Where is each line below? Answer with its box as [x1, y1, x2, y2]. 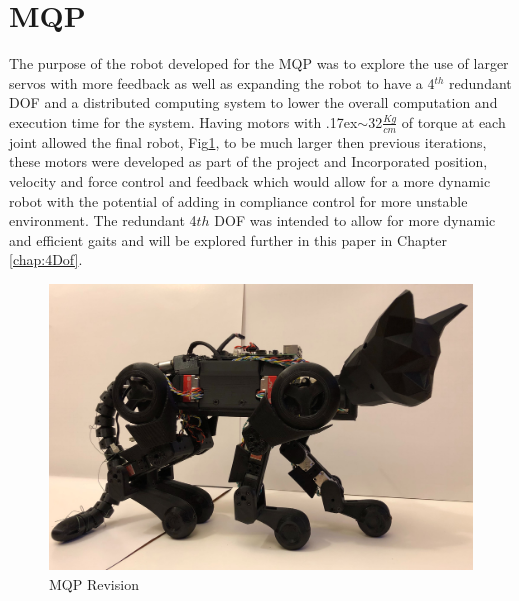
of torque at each [401, 111, 506, 132]
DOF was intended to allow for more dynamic [214, 210, 496, 231]
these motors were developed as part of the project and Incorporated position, [9, 151, 488, 172]
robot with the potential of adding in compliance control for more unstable [9, 190, 468, 211]
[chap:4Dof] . [9, 249, 83, 270]
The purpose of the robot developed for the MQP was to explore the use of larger [9, 53, 509, 74]
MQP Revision [49, 573, 139, 594]
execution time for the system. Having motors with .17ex [9, 111, 358, 132]
